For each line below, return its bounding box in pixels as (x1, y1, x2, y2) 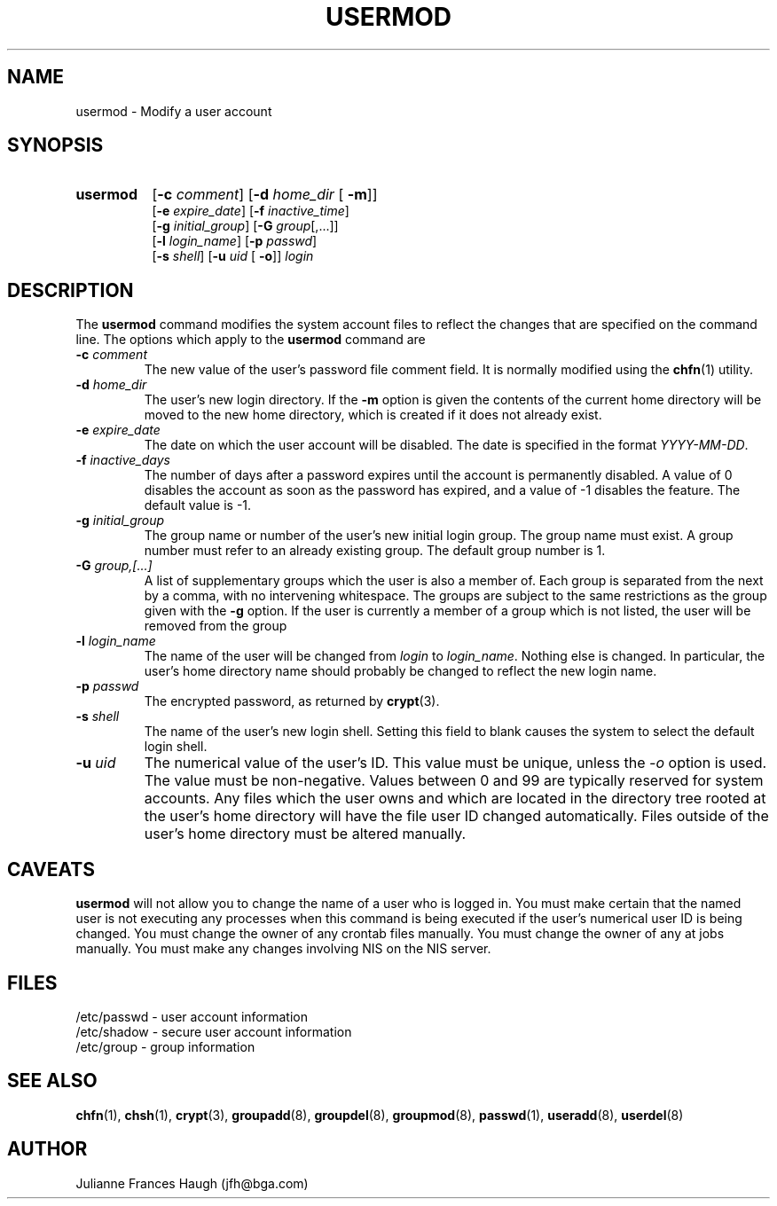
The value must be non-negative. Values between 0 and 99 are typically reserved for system (144, 771, 764, 790)
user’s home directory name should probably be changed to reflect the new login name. (144, 663, 657, 679)
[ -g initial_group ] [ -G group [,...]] (152, 218, 339, 234)
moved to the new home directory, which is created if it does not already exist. (144, 407, 602, 423)
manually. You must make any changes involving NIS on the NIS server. (75, 941, 491, 957)
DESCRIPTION (7, 278, 134, 301)
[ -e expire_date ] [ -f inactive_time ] (152, 203, 349, 219)
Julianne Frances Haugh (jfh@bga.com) (75, 1175, 309, 1191)
